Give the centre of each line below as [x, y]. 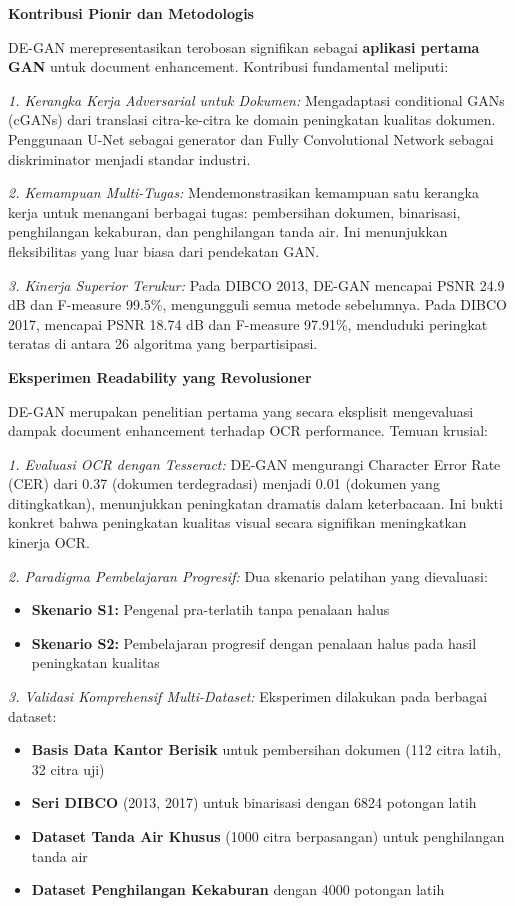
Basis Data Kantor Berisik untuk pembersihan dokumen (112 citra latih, [266, 749]
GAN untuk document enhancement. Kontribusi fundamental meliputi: [228, 66]
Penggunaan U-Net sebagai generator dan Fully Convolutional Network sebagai [251, 138]
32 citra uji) [68, 768]
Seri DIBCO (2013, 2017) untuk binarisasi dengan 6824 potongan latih [254, 802]
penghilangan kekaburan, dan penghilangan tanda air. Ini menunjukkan [228, 231]
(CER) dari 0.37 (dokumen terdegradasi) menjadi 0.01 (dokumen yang [224, 483]
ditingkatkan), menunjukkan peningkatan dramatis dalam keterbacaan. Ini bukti [255, 502]
